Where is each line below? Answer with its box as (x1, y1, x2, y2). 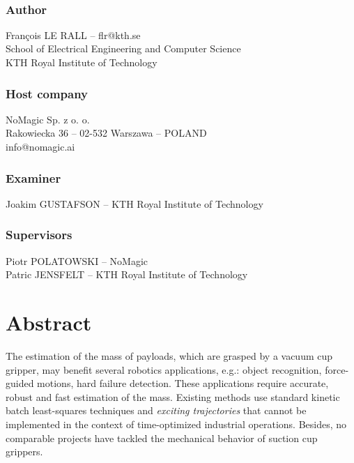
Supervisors (6, 226, 72, 243)
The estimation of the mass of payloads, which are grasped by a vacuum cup (6, 348, 333, 363)
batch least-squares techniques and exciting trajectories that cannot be (6, 403, 307, 418)
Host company (6, 84, 88, 102)
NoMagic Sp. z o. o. (6, 112, 90, 126)
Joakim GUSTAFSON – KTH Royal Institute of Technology (6, 196, 263, 211)
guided (6, 376, 34, 390)
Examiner (6, 169, 61, 186)
